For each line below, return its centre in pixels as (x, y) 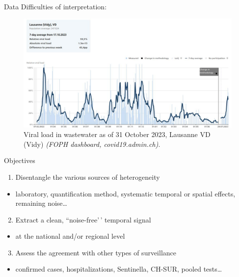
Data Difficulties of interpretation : (55, 6)
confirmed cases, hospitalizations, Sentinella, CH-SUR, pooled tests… (119, 269)
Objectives (20, 160)
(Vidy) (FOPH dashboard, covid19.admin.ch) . (92, 144)
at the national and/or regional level (70, 236)
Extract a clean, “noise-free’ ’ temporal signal (83, 219)
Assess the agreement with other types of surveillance (96, 252)
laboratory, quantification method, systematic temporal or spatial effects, (125, 193)
